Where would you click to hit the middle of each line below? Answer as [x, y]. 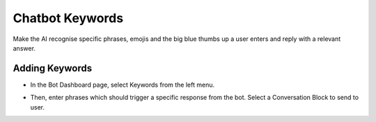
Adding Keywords [53, 68]
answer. [24, 48]
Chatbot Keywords [68, 18]
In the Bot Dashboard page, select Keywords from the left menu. [123, 85]
